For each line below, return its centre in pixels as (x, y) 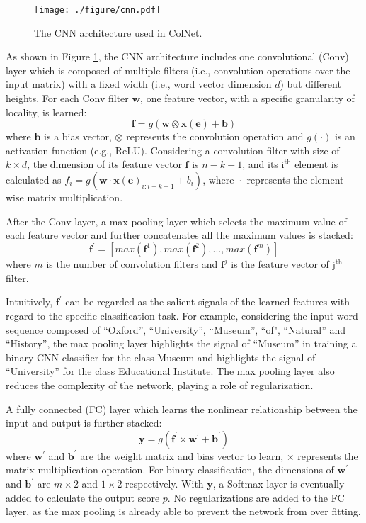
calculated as (34, 179)
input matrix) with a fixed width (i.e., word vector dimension (139, 84)
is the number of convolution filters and (132, 264)
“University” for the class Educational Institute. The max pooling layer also (170, 371)
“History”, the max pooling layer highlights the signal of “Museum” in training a (181, 343)
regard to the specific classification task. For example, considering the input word (182, 316)
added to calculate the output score (83, 497)
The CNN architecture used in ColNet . (118, 32)
